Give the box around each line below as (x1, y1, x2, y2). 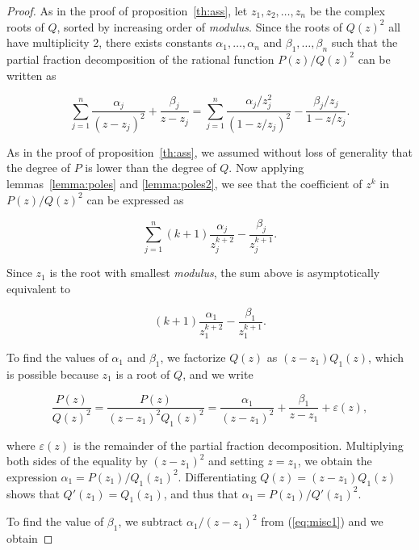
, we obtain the (297, 452, 372, 469)
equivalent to (6, 279, 70, 296)
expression (6, 468, 57, 485)
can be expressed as (86, 191, 184, 208)
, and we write (182, 365, 253, 382)
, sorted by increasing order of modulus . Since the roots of (57, 18, 343, 35)
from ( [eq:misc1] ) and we (261, 513, 383, 530)
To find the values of (6, 349, 108, 366)
